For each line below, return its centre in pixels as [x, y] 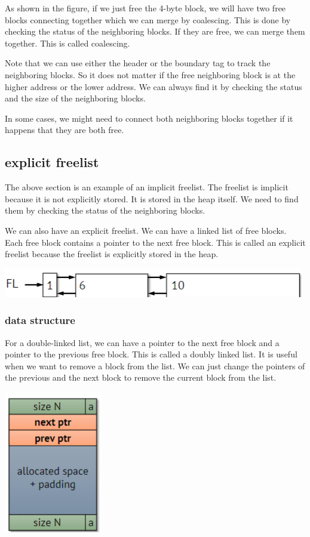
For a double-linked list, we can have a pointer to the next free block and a [142, 342]
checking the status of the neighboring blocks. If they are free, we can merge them [155, 31]
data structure [40, 320]
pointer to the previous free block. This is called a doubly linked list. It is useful [151, 354]
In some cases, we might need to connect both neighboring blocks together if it [149, 118]
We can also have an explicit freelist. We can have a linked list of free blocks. [146, 230]
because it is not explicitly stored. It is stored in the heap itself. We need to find [152, 198]
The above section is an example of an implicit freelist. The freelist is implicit [147, 187]
